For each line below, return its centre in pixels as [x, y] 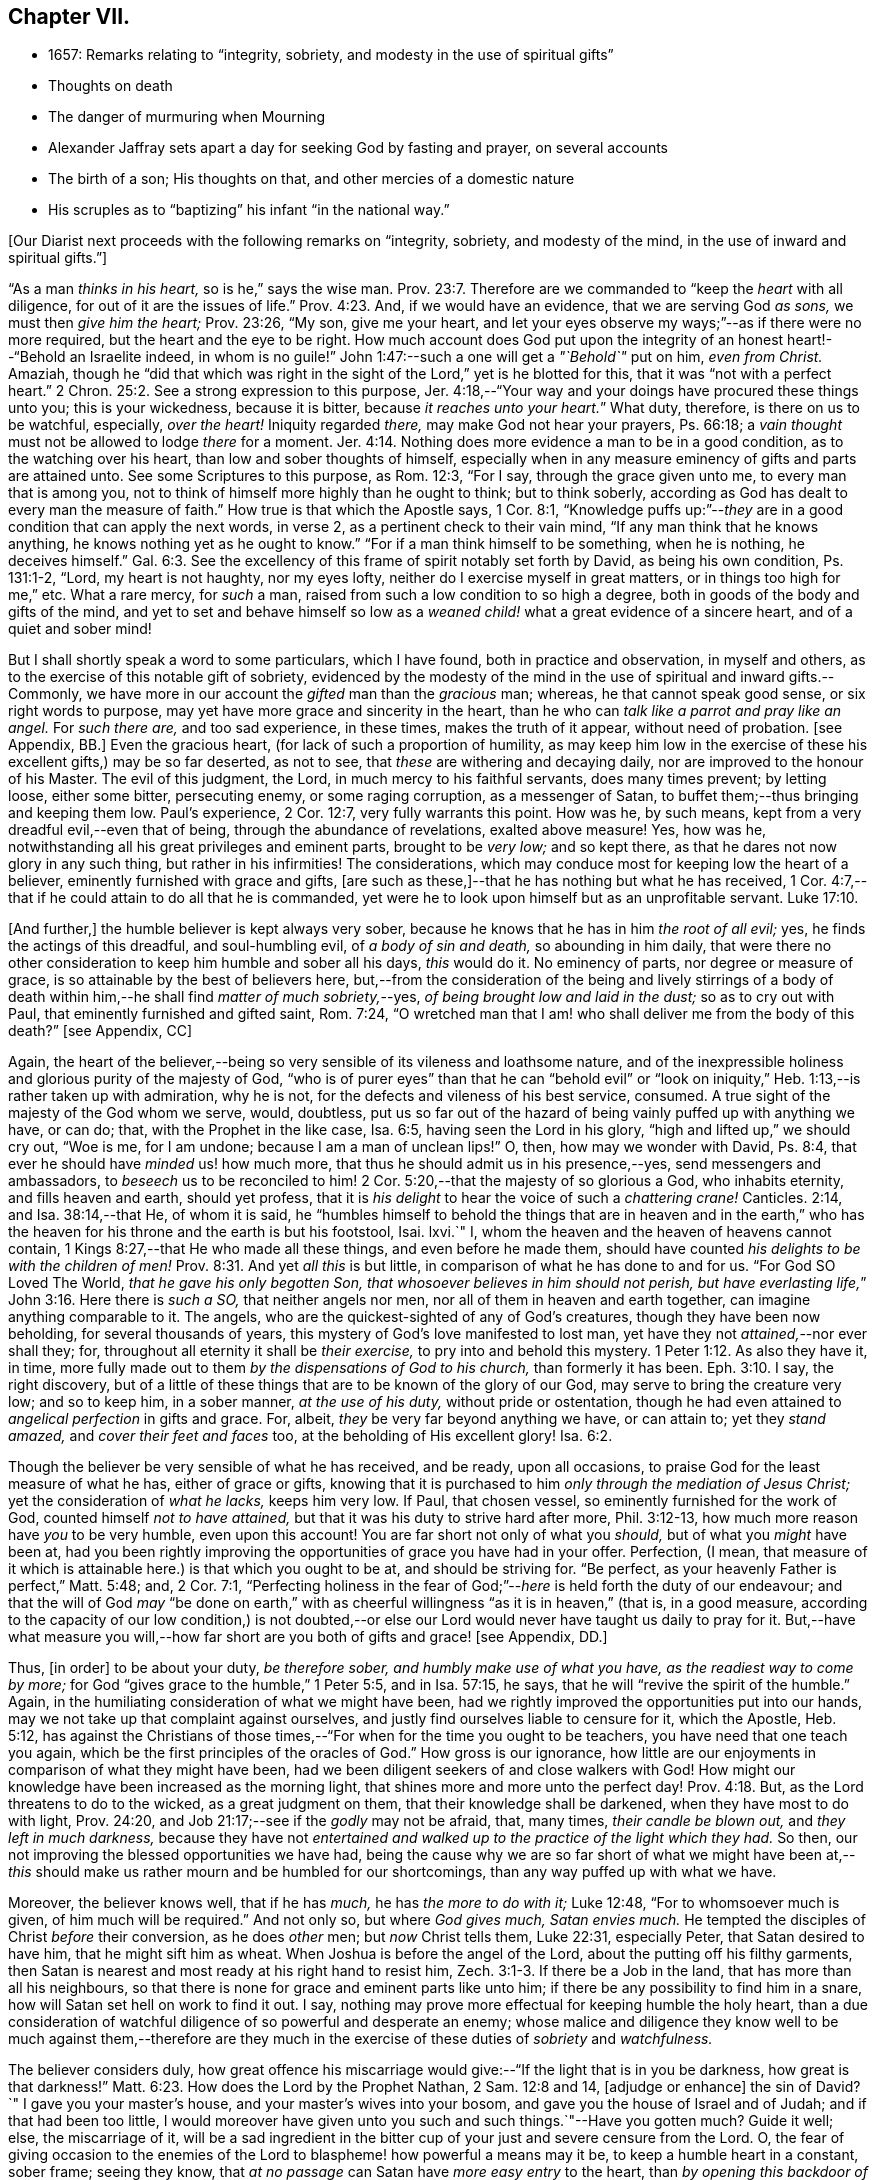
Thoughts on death [110, 86]
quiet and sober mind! [80, 629]
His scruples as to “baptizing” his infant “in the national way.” [249, 210]
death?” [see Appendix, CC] [100, 1031]
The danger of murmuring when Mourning [187, 117]
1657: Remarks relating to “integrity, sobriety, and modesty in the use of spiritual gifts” [331, 55]
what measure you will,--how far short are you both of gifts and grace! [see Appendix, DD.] [308, 1637]
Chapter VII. [69, 16]
